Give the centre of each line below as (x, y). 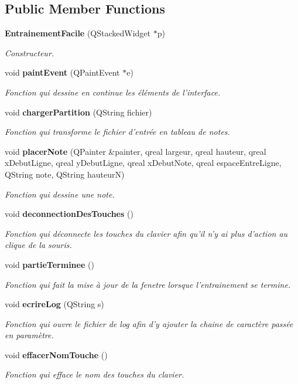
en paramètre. (29, 335)
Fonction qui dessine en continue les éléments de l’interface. (113, 92)
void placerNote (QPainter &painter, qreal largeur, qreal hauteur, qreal (136, 151)
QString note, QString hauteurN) (65, 174)
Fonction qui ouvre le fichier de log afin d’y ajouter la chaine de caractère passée (149, 323)
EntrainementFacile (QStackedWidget (78, 33)
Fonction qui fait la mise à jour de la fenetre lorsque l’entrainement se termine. (148, 284)
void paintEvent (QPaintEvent (62, 72)
